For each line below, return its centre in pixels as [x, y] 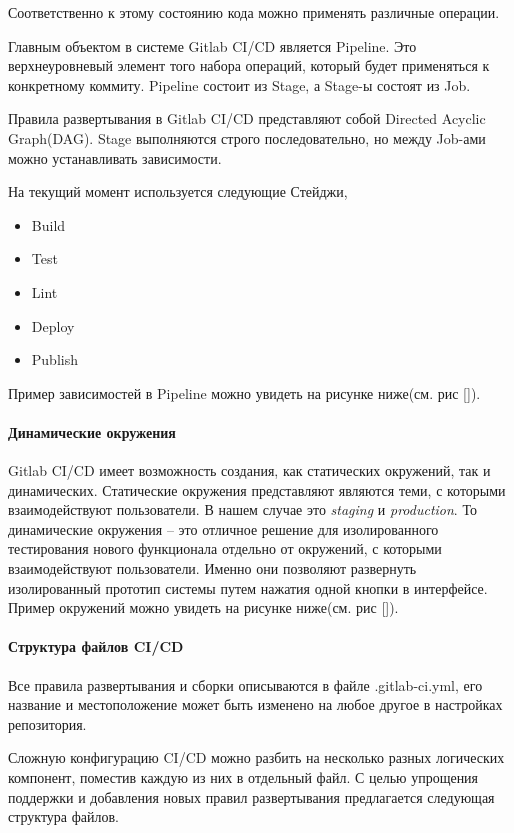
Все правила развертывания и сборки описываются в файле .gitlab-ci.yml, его [245, 684]
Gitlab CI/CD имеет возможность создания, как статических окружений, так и [249, 470]
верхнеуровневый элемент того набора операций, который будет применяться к [249, 65]
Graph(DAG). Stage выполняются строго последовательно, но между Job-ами [247, 137]
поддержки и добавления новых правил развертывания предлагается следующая [251, 796]
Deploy [53, 325]
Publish [54, 359]
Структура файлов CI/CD [96, 646]
